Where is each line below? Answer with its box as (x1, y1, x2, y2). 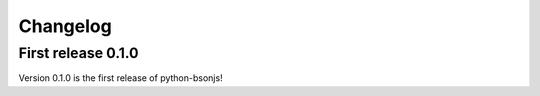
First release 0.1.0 (18, 44, 139, 62)
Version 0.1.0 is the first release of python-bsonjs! (18, 72, 224, 84)
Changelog (18, 15, 112, 37)
